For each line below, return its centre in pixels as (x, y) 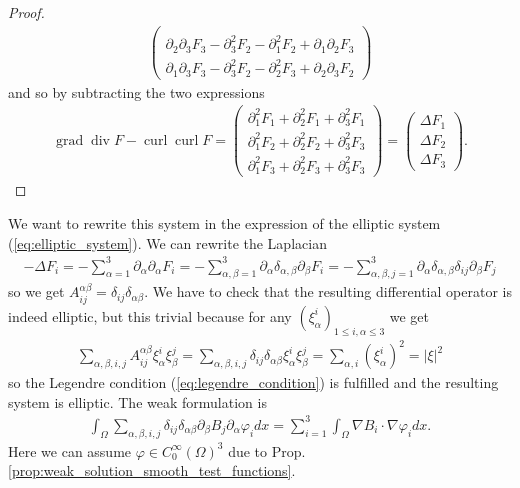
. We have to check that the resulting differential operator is (328, 291)
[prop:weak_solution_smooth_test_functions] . (152, 470)
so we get (36, 291)
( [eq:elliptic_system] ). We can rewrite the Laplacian (167, 242)
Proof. (26, 12)
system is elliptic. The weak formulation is (137, 401)
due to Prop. (267, 450)
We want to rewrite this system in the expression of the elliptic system (224, 222)
